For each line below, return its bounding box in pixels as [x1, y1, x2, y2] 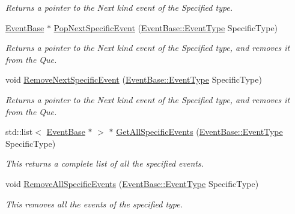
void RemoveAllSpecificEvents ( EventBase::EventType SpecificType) [5, 177, 259, 189]
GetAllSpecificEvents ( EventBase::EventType [116, 125, 283, 138]
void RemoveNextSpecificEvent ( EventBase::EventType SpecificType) [5, 73, 262, 86]
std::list [5, 125, 33, 138]
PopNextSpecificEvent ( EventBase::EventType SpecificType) [53, 21, 278, 34]
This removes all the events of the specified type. [5, 197, 183, 210]
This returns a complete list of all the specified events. [5, 157, 204, 170]
